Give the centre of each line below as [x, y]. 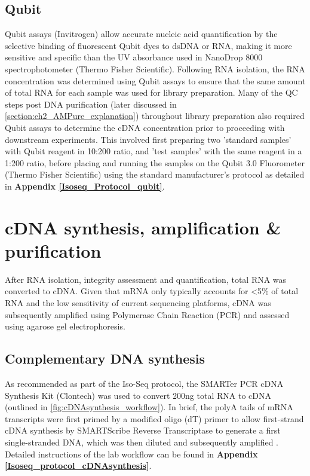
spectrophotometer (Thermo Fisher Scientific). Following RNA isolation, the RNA [155, 68]
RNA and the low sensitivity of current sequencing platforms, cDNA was [138, 303]
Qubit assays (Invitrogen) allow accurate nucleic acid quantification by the [141, 34]
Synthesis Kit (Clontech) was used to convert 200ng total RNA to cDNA [138, 395]
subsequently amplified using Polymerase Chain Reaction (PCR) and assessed [147, 314]
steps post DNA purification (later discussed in [91, 104]
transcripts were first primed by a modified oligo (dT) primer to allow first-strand [154, 418]
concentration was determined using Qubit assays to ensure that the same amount [155, 80]
